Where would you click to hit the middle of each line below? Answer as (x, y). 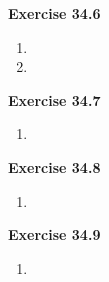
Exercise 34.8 (54, 166)
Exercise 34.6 (54, 13)
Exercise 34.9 (54, 234)
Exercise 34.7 (54, 99)
